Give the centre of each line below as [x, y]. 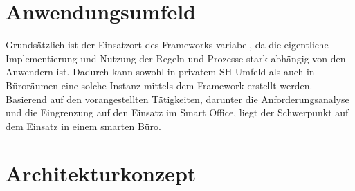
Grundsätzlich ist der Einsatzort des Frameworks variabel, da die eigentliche [167, 45]
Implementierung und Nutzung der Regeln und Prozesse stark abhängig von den [176, 58]
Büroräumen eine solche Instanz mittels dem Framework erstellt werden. [159, 85]
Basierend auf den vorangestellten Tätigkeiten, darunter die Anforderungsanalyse [177, 99]
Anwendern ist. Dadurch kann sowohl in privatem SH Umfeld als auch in [160, 72]
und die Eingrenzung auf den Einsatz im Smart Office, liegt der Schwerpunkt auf [177, 112]
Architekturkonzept [101, 173]
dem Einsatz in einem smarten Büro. [83, 126]
